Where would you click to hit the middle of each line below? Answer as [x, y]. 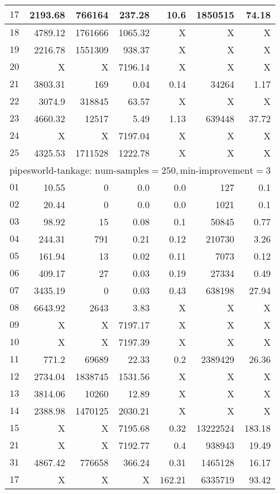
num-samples [122, 171]
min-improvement [216, 171]
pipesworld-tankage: [51, 170]
